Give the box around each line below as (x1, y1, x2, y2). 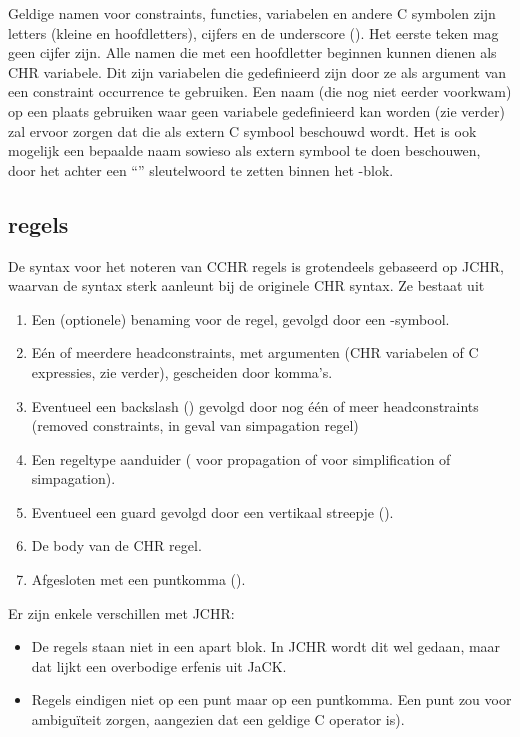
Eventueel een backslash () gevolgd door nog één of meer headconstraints (31, 395, 479, 416)
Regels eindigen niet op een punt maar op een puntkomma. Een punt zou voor (31, 689, 512, 710)
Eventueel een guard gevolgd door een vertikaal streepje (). (31, 501, 394, 522)
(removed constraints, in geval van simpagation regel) (31, 415, 359, 436)
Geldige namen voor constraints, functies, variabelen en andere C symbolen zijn (8, 3, 496, 23)
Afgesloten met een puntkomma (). (31, 569, 246, 590)
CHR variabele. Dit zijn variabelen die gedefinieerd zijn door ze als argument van (8, 61, 507, 82)
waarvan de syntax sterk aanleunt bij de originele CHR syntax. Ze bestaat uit (8, 275, 485, 296)
